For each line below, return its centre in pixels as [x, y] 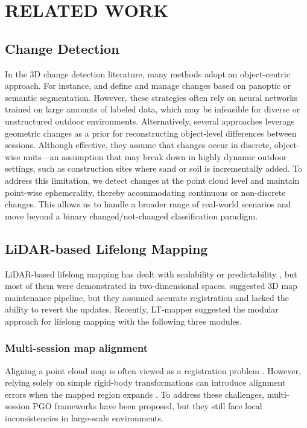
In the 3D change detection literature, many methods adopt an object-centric [147, 73]
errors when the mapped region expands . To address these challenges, [135, 394]
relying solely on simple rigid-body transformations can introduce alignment [145, 382]
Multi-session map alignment [77, 348]
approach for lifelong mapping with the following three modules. [124, 321]
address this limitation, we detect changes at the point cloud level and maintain [152, 180]
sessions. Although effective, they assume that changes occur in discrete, [138, 145]
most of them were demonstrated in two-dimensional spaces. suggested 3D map [151, 286]
